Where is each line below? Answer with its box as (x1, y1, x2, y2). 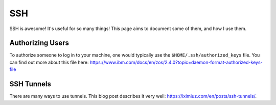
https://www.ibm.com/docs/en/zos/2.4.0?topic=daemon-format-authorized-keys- (89, 59, 263, 65)
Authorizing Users (9, 39, 69, 47)
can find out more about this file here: (9, 59, 89, 65)
